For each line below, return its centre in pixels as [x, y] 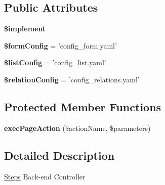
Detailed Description [59, 155]
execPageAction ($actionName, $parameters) [77, 128]
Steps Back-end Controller [45, 176]
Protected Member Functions [83, 106]
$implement [25, 29]
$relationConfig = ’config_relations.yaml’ [72, 79]
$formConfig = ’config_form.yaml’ [60, 45]
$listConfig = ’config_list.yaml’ [55, 62]
